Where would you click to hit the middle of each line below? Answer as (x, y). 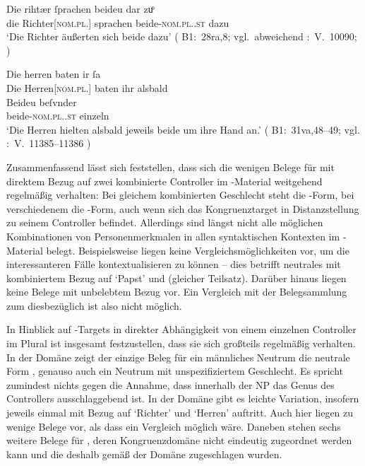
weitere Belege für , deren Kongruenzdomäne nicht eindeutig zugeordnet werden (179, 440)
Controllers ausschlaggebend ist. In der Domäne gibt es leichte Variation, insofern (183, 398)
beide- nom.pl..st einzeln (58, 116)
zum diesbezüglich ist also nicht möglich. (94, 305)
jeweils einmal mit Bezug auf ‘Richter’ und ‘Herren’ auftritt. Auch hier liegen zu (180, 413)
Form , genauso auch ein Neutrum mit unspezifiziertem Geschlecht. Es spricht (175, 371)
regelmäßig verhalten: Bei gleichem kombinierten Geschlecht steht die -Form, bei (180, 195)
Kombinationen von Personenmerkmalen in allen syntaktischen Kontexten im (173, 236)
